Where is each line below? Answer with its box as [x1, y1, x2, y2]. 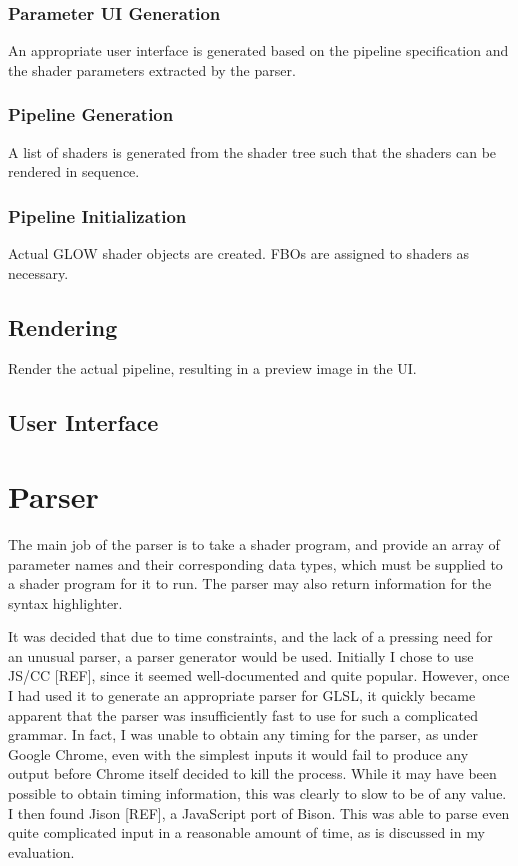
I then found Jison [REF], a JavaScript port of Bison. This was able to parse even [8, 802, 510, 823]
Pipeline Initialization [8, 203, 187, 228]
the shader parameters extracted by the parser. [8, 59, 296, 80]
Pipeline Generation [8, 102, 174, 127]
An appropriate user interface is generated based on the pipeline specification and [8, 40, 509, 61]
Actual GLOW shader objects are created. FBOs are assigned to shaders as [8, 243, 470, 264]
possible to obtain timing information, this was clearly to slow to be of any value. [8, 783, 507, 804]
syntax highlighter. [8, 592, 123, 613]
